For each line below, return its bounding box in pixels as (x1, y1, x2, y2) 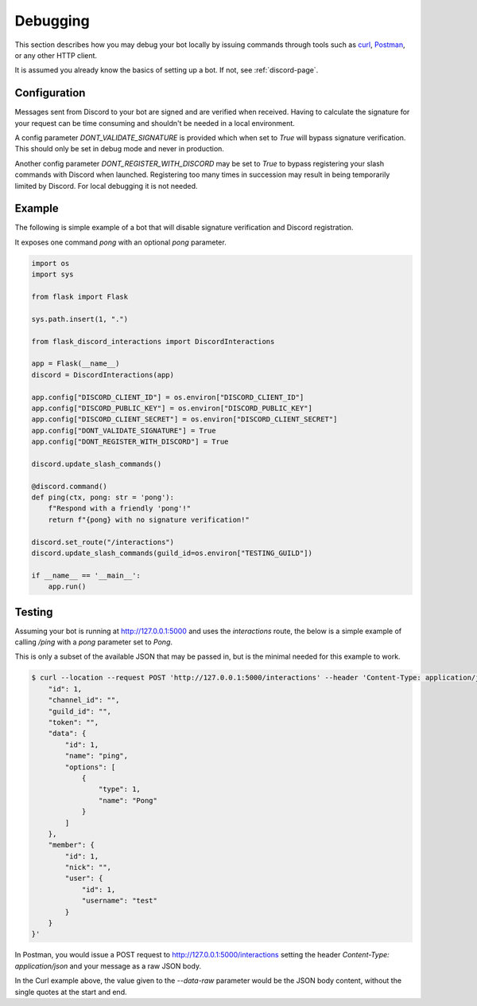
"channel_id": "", (48, 695, 120, 705)
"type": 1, (98, 785, 141, 794)
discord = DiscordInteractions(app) (31, 370, 175, 379)
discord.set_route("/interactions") (31, 538, 175, 546)
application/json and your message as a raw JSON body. (14, 961, 202, 971)
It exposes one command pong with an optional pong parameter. (14, 237, 227, 247)
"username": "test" (81, 896, 158, 906)
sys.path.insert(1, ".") (31, 315, 129, 323)
